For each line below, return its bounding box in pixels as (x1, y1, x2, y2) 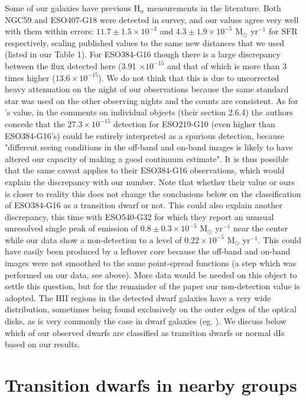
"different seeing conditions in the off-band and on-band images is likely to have (5, 141, 293, 153)
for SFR (268, 25, 298, 37)
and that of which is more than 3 (167, 59, 287, 72)
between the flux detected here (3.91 (5, 59, 136, 72)
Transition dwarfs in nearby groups (5, 373, 297, 396)
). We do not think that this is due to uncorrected (98, 71, 279, 83)
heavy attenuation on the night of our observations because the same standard (5, 83, 289, 95)
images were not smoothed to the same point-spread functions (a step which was (5, 257, 297, 269)
